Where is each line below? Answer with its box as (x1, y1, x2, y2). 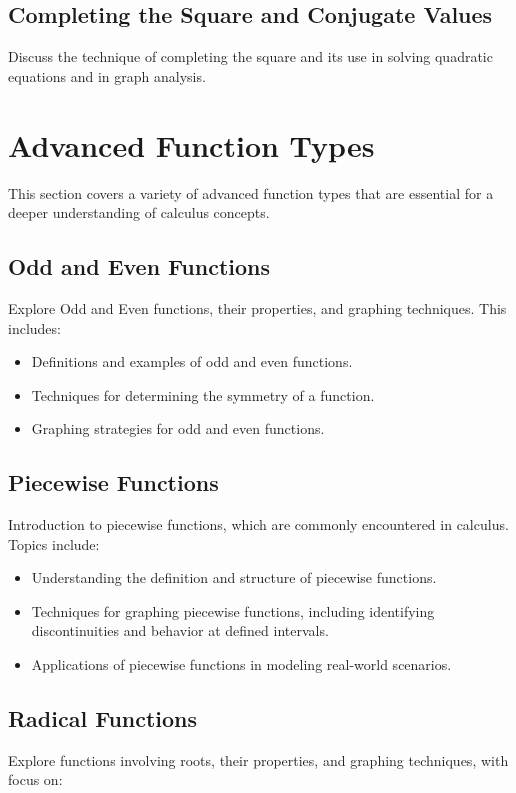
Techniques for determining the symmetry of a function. (31, 384, 375, 405)
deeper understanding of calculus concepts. (8, 202, 270, 223)
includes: (8, 317, 61, 338)
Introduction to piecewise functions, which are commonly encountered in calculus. (8, 514, 509, 535)
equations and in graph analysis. (8, 65, 206, 86)
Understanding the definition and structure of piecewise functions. (31, 567, 437, 588)
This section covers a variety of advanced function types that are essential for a (8, 182, 494, 203)
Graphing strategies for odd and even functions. (31, 418, 325, 439)
